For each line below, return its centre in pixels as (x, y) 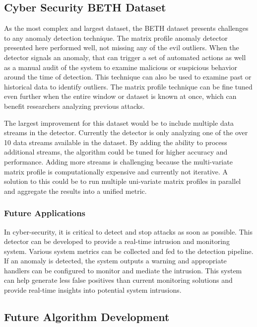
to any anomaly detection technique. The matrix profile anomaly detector (116, 38)
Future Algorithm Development (87, 317)
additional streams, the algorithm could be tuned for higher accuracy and (116, 152)
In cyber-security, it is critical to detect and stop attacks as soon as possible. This (128, 231)
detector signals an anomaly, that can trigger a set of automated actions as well (125, 57)
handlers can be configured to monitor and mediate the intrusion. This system (123, 270)
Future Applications (45, 213)
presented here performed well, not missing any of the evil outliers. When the (122, 47)
